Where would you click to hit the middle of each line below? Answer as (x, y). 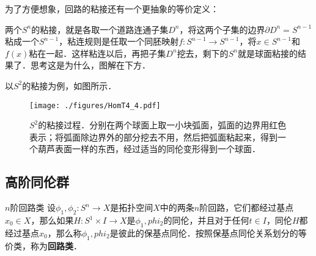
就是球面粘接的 (267, 53)
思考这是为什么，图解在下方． (90, 65)
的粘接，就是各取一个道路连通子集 (100, 29)
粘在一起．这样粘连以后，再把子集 (97, 53)
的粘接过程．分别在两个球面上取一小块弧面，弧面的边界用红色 (162, 125)
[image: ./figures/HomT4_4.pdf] (95, 105)
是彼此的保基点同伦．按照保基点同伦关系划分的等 (208, 232)
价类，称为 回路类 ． (43, 245)
